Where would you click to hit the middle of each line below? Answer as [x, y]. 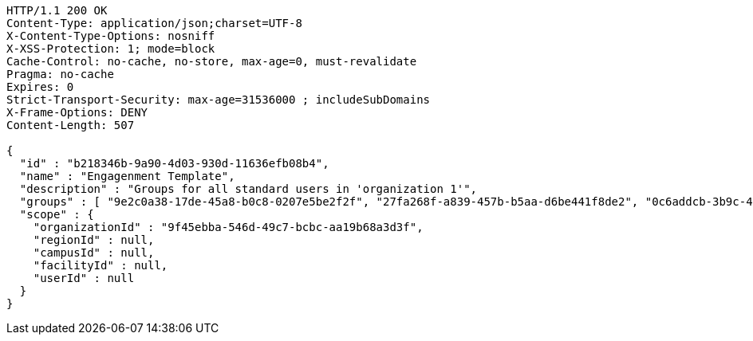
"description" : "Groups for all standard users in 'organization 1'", [248, 189]
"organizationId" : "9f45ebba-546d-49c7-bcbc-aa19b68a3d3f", [228, 227]
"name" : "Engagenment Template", [127, 176]
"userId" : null [84, 278]
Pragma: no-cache [60, 74]
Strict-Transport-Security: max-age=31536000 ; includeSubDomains [219, 100]
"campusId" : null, [94, 253]
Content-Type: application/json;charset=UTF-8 [154, 23]
